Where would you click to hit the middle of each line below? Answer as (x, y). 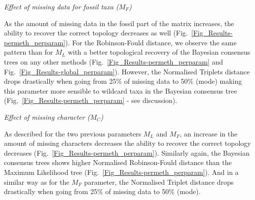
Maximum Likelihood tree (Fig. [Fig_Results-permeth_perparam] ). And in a (121, 172)
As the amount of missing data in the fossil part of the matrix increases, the (119, 23)
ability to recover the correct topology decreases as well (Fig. (96, 33)
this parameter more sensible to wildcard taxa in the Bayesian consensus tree (121, 90)
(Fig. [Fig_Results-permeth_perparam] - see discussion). (91, 100)
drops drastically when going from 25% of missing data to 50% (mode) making (123, 81)
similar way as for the (37, 182)
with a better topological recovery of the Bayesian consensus (159, 52)
